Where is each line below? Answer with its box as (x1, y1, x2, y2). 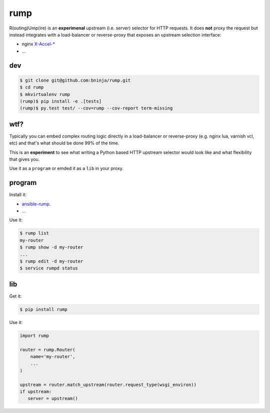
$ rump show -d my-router (19, 244, 83, 250)
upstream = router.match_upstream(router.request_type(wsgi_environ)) (19, 381, 197, 387)
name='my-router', (30, 353, 75, 359)
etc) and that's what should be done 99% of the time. (9, 140, 119, 146)
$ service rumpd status (19, 265, 78, 271)
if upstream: (19, 388, 52, 394)
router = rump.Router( (19, 346, 75, 352)
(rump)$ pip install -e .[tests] (19, 98, 102, 104)
